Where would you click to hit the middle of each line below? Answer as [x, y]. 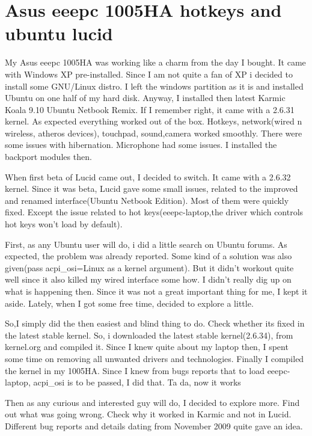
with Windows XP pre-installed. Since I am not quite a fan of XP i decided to [149, 74]
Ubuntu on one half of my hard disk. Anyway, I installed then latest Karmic [145, 98]
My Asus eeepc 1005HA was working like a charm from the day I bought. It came [155, 62]
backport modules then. [48, 157]
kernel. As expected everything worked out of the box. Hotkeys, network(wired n [154, 121]
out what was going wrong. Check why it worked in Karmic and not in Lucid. [148, 414]
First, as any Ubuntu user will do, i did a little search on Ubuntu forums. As [146, 244]
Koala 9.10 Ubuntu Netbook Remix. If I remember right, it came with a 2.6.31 [150, 109]
